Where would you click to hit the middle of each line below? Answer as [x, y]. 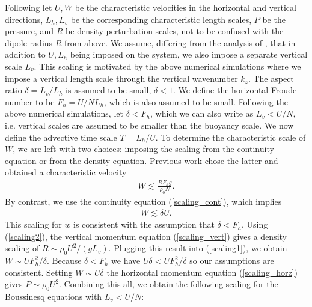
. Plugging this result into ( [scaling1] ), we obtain [198, 248]
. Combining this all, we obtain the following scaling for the [169, 284]
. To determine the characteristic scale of [231, 137]
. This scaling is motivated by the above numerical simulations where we [167, 66]
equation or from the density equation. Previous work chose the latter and [142, 160]
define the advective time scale [61, 137]
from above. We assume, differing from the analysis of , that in [180, 42]
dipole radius [29, 42]
